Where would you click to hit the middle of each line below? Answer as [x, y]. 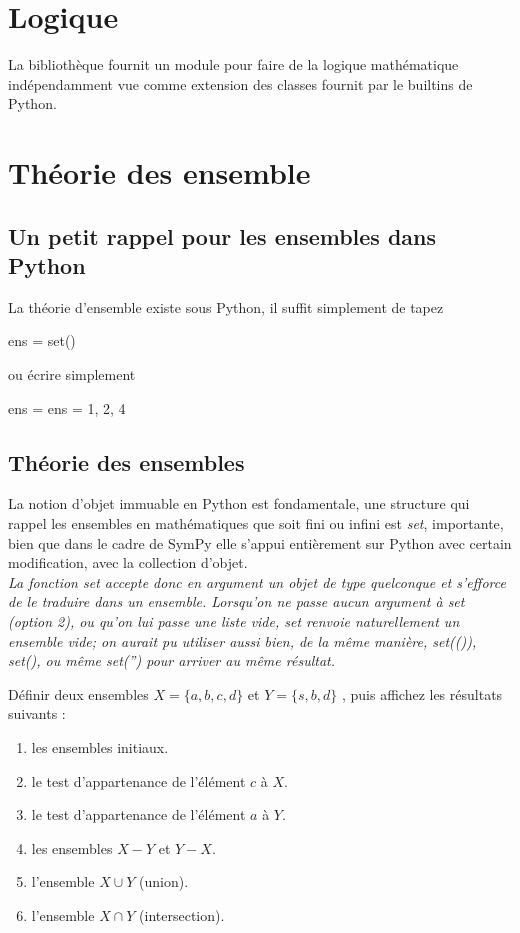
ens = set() [42, 340]
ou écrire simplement [72, 374]
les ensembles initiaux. [100, 746]
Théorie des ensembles [126, 461]
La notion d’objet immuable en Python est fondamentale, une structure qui [239, 503]
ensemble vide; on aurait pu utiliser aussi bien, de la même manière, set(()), [242, 640]
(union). [164, 881]
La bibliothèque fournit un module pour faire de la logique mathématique [233, 64]
